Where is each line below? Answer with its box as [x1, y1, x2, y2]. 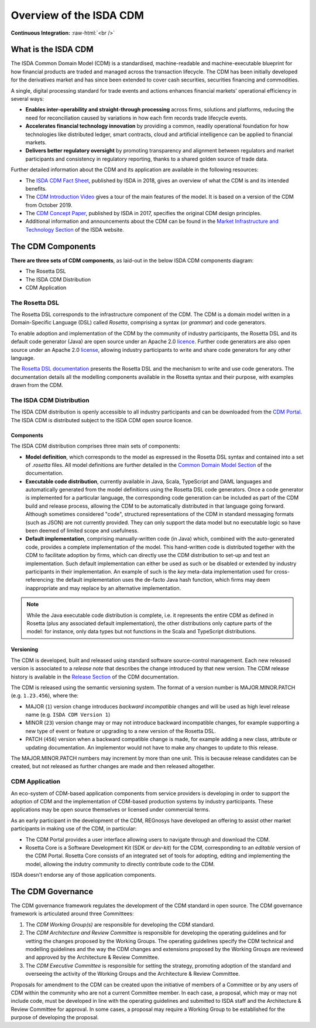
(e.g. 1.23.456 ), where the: [11, 692, 79, 699]
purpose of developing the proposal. [11, 1014, 99, 1021]
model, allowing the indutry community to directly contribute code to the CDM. [25, 860, 215, 867]
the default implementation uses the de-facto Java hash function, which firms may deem [56, 576, 270, 583]
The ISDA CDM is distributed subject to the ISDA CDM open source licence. [11, 416, 193, 423]
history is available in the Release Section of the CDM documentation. [11, 673, 179, 680]
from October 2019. [25, 201, 73, 208]
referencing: [25, 576, 55, 583]
